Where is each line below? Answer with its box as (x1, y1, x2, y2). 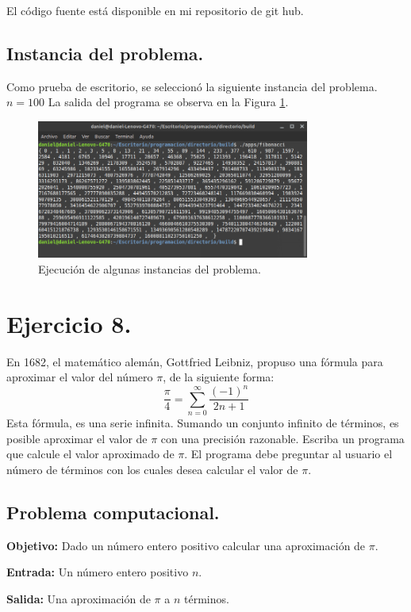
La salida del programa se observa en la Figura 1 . (48, 94, 289, 110)
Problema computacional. (6, 499, 220, 524)
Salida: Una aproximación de (6, 590, 151, 606)
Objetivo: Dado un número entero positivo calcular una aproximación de (6, 537, 366, 553)
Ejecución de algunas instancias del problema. (38, 260, 261, 277)
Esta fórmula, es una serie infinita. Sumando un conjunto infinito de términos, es (6, 415, 399, 431)
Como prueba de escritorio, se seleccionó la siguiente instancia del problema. (6, 78, 378, 94)
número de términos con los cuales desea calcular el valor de (6, 461, 298, 477)
